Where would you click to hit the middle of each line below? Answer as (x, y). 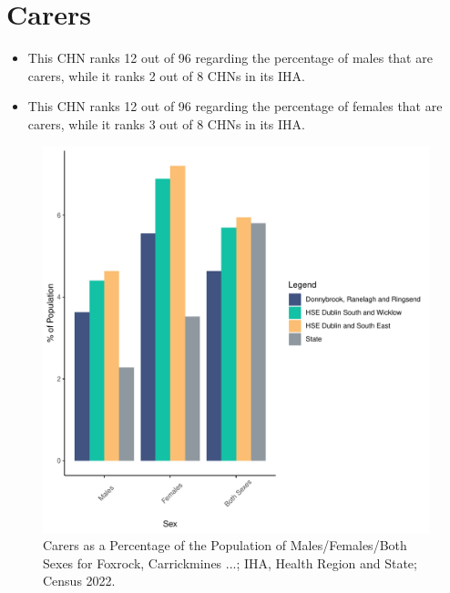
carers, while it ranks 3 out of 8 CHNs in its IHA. (166, 123)
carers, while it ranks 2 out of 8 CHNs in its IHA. (166, 75)
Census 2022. (79, 581)
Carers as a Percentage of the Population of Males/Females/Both (225, 545)
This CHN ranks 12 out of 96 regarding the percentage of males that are (230, 58)
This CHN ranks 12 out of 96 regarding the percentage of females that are (235, 106)
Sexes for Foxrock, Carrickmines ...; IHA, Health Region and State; (230, 562)
